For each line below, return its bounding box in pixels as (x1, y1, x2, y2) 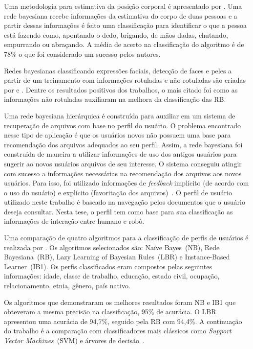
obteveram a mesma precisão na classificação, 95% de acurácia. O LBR (4, 306, 216, 317)
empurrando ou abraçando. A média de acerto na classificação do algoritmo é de (4, 39, 244, 49)
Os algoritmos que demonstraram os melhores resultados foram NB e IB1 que (4, 297, 236, 307)
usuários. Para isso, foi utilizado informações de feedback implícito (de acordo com (4, 178, 249, 188)
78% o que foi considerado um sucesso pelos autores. (4, 48, 161, 59)
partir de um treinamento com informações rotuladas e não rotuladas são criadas (4, 75, 246, 85)
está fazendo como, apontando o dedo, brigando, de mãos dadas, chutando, (4, 29, 228, 40)
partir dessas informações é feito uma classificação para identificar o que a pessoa (4, 20, 247, 30)
